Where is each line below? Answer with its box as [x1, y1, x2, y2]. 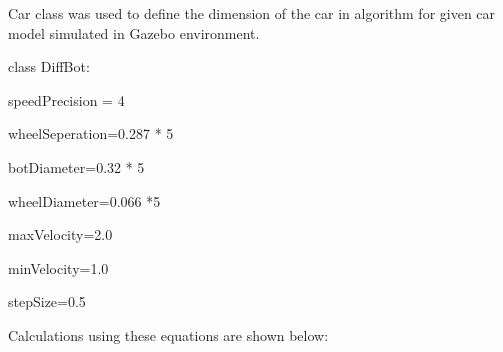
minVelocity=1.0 [8, 257, 109, 278]
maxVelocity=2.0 [8, 224, 113, 245]
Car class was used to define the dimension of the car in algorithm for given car [8, 3, 496, 23]
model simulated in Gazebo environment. [8, 22, 260, 43]
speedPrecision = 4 [8, 89, 125, 110]
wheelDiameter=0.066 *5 [8, 190, 161, 211]
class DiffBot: [8, 56, 90, 77]
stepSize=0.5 [8, 291, 86, 312]
